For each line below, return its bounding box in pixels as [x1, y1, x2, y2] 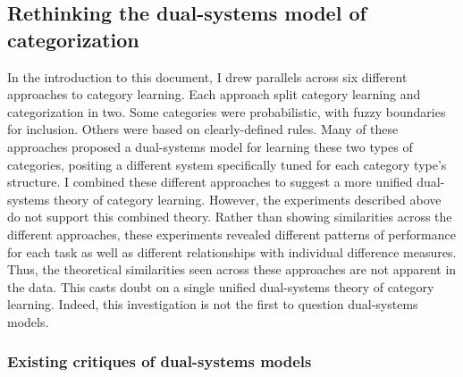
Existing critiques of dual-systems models [7, 350, 312, 373]
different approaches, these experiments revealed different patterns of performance [7, 224, 456, 243]
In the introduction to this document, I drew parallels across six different [7, 67, 408, 86]
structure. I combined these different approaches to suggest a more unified [7, 172, 413, 191]
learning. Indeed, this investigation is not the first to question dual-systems [7, 295, 418, 314]
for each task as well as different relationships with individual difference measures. [7, 242, 457, 261]
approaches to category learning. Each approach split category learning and [7, 85, 421, 104]
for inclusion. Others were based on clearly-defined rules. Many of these [7, 120, 399, 138]
